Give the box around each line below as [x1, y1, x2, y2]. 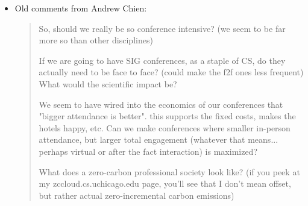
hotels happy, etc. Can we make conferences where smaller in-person [39, 121, 291, 134]
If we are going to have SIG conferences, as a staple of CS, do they [39, 54, 286, 66]
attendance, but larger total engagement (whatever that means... [39, 133, 278, 146]
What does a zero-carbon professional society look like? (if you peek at [39, 165, 300, 178]
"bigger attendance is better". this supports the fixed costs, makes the [39, 110, 296, 122]
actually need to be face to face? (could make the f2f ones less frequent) [39, 66, 304, 78]
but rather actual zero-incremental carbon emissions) [39, 189, 234, 201]
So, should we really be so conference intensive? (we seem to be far [39, 22, 286, 34]
